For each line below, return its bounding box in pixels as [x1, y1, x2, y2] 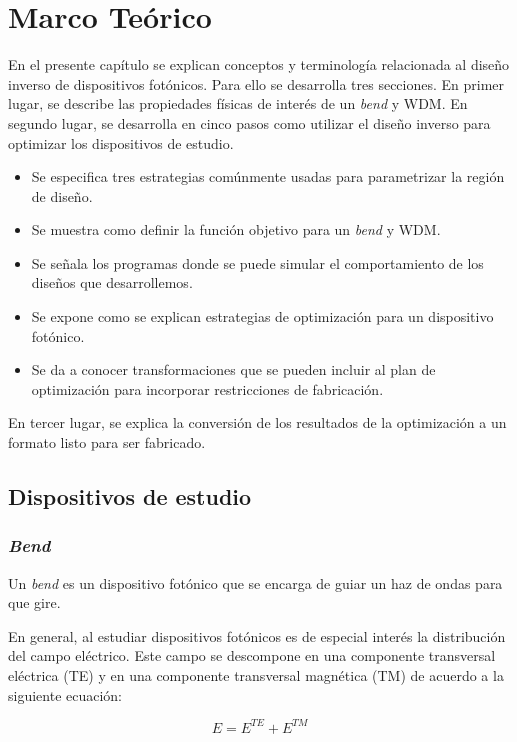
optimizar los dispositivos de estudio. [8, 132, 234, 153]
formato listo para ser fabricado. [8, 432, 206, 453]
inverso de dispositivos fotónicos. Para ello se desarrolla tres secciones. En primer [8, 73, 505, 94]
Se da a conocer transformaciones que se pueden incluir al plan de [31, 359, 436, 380]
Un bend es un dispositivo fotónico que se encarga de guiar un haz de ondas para [8, 572, 503, 593]
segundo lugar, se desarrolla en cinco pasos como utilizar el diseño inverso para [8, 112, 491, 133]
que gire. [8, 592, 61, 613]
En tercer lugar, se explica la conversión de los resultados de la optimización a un [8, 412, 507, 433]
